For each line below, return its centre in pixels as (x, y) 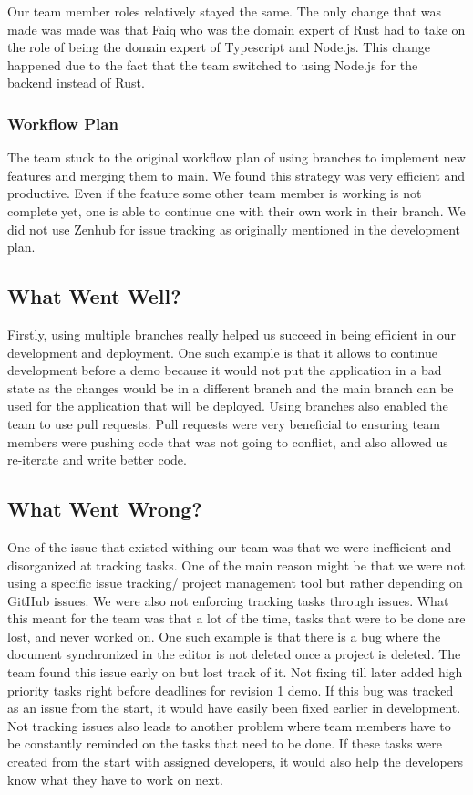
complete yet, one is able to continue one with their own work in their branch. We (236, 210)
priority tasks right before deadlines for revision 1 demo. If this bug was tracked (231, 690)
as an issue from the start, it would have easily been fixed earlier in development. (234, 708)
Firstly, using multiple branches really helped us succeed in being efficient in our (231, 334)
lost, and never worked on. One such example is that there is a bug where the (224, 636)
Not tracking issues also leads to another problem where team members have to (229, 725)
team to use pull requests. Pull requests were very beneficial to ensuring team (224, 423)
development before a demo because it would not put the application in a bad (225, 370)
